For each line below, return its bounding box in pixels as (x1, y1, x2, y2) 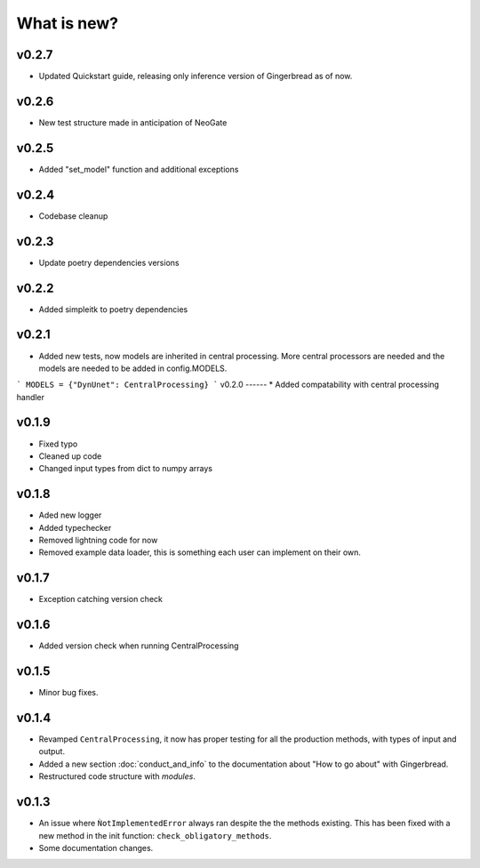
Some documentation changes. (38, 842, 154, 853)
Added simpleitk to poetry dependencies (38, 303, 188, 315)
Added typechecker (38, 522, 112, 533)
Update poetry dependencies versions (38, 257, 180, 268)
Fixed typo (38, 438, 78, 449)
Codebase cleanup (38, 210, 108, 221)
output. (38, 746, 66, 757)
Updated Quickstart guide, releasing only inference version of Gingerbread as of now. (38, 71, 353, 82)
